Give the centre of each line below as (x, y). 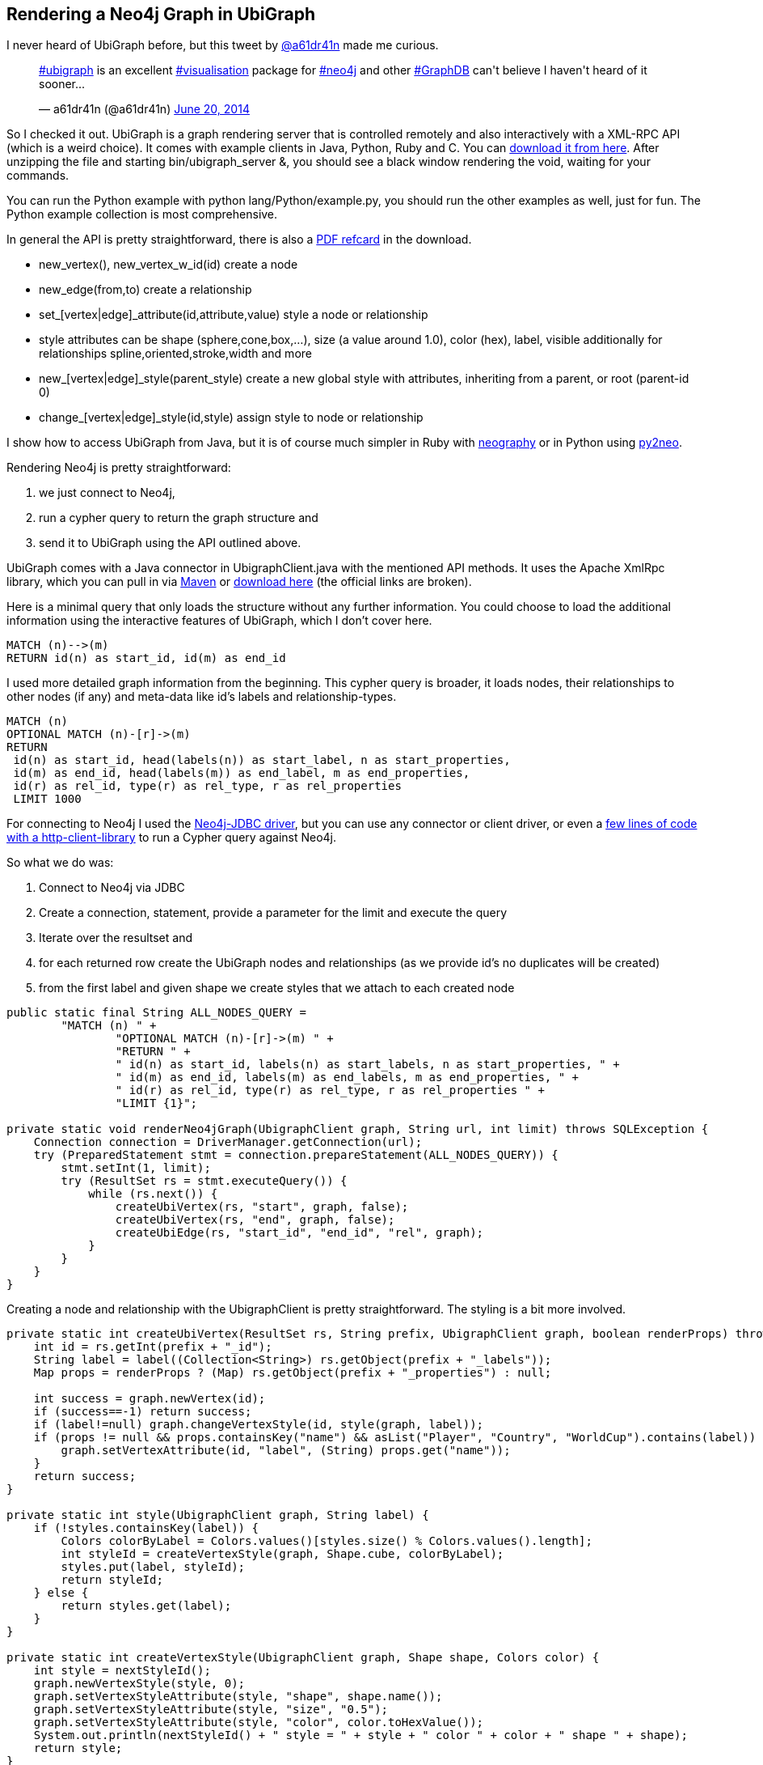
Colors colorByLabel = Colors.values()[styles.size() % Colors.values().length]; (327, 1541)
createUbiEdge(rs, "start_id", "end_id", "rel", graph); (299, 1233)
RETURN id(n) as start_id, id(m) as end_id (146, 658)
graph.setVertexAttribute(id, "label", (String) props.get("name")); (286, 1451)
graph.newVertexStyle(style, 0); (139, 1684)
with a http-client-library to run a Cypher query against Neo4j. (172, 838)
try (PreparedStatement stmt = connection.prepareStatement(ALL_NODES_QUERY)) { (296, 1155)
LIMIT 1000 (47, 799)
